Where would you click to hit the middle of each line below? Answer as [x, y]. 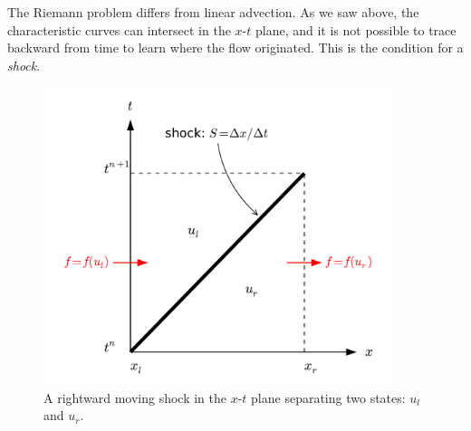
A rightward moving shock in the [135, 397]
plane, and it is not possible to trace [356, 29]
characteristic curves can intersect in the [119, 29]
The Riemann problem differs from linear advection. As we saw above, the [213, 12]
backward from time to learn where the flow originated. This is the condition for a [235, 48]
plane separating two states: [328, 397]
